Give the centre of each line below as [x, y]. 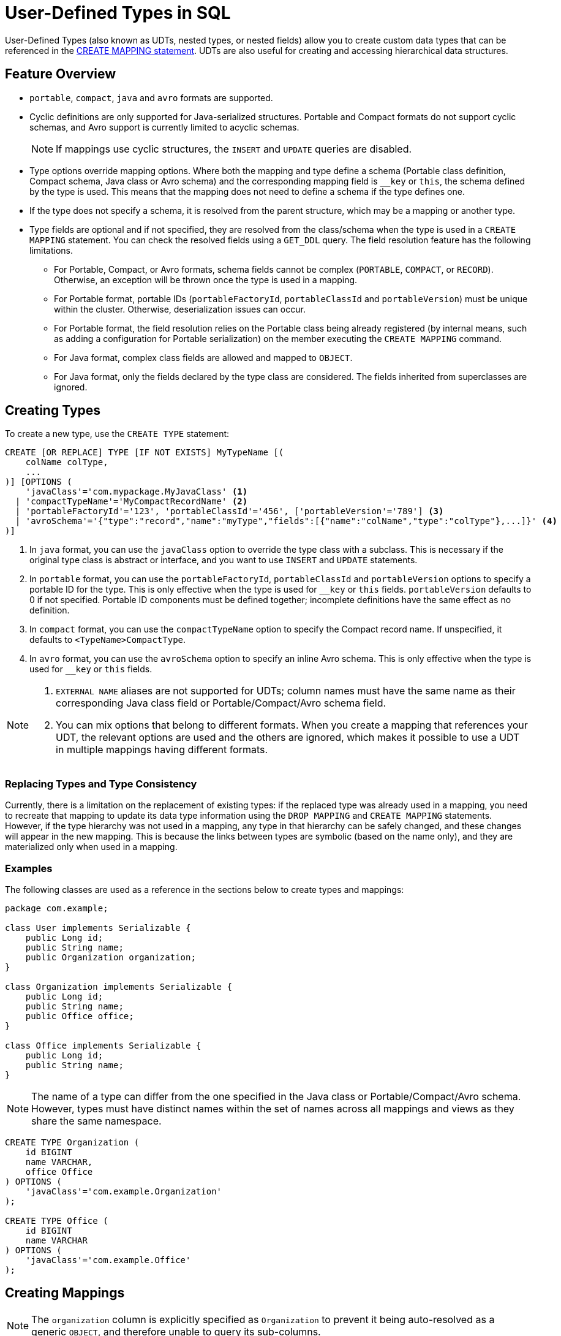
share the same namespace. [96, 1121]
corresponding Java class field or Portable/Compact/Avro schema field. [221, 703]
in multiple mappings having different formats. [162, 750]
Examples [29, 868]
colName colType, [67, 462]
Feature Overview [61, 74]
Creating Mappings [65, 1293]
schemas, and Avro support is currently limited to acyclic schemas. [164, 127]
